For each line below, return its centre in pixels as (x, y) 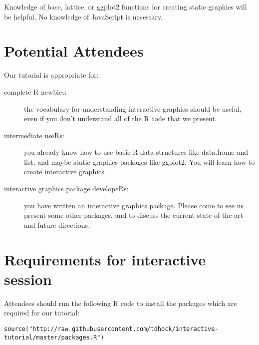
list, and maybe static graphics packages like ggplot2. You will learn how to (139, 161)
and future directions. (57, 225)
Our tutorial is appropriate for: (51, 75)
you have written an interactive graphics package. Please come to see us (134, 205)
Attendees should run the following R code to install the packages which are (121, 303)
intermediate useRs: (34, 135)
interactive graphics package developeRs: (66, 189)
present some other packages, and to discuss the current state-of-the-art (133, 215)
